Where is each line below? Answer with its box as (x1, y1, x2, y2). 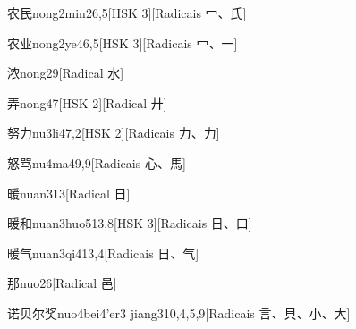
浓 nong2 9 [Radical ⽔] (7, 63, 124, 82)
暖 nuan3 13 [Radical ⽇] (7, 183, 131, 202)
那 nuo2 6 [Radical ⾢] (7, 274, 117, 292)
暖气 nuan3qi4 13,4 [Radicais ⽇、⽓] (7, 243, 199, 262)
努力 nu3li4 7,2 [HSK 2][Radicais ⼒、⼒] (7, 123, 220, 142)
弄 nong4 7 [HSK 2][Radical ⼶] (7, 93, 167, 112)
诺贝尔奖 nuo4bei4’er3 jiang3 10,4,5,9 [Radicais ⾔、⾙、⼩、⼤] (7, 303, 351, 322)
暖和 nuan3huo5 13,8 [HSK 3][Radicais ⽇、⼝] (7, 214, 252, 232)
